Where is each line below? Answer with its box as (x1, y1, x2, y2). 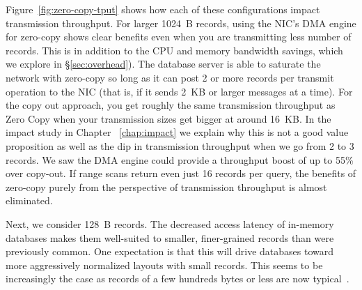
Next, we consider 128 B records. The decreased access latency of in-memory (6, 216, 334, 231)
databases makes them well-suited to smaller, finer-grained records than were (6, 230, 334, 245)
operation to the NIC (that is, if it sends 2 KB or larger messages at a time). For (6, 84, 353, 98)
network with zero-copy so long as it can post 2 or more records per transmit (6, 70, 334, 84)
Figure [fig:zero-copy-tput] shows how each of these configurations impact (6, 2, 320, 16)
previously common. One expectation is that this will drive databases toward (6, 244, 334, 259)
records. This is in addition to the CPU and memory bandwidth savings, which (6, 43, 343, 57)
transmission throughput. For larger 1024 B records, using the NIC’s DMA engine (6, 15, 356, 30)
